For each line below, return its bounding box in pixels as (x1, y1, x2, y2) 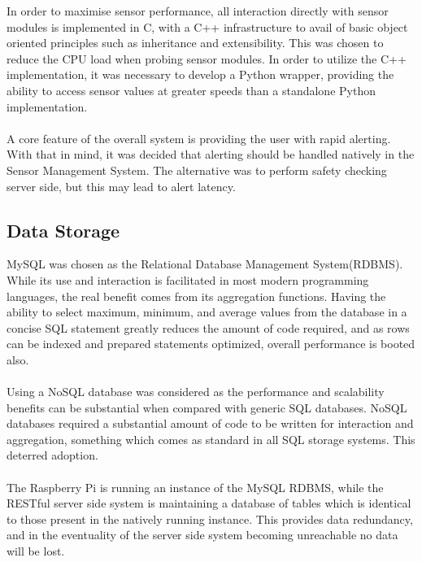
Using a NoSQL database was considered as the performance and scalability (7, 383, 385, 400)
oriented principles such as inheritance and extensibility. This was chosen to (7, 34, 384, 51)
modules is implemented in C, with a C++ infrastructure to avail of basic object (7, 18, 408, 35)
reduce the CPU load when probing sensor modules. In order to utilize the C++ (7, 50, 407, 67)
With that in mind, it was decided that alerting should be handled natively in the (7, 146, 415, 163)
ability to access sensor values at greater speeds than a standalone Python (7, 81, 376, 98)
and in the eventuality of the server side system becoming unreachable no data (7, 526, 398, 543)
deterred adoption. (7, 447, 98, 464)
